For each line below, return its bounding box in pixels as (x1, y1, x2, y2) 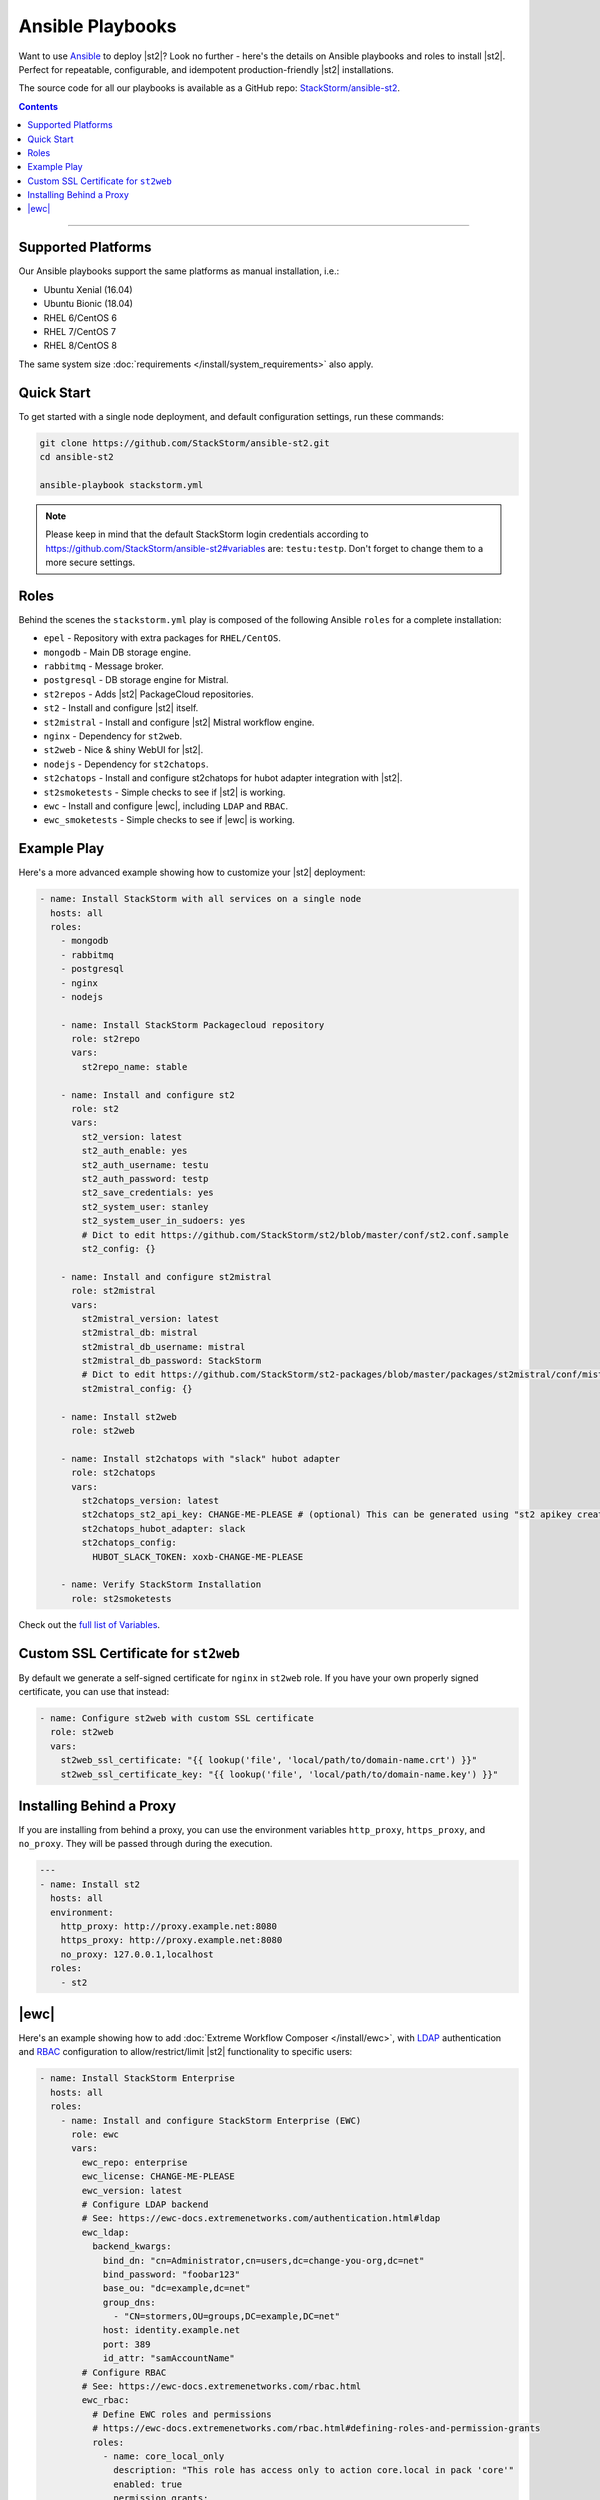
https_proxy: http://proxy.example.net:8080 (60, 1935, 283, 1946)
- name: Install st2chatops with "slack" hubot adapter (60, 1453, 341, 1464)
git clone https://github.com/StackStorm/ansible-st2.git (39, 437, 330, 449)
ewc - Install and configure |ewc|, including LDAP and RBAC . (43, 800, 289, 812)
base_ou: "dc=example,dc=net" (102, 2283, 251, 2294)
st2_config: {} (81, 1243, 157, 1254)
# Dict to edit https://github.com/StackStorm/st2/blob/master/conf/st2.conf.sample (81, 1229, 509, 1240)
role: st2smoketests (71, 1593, 172, 1604)
